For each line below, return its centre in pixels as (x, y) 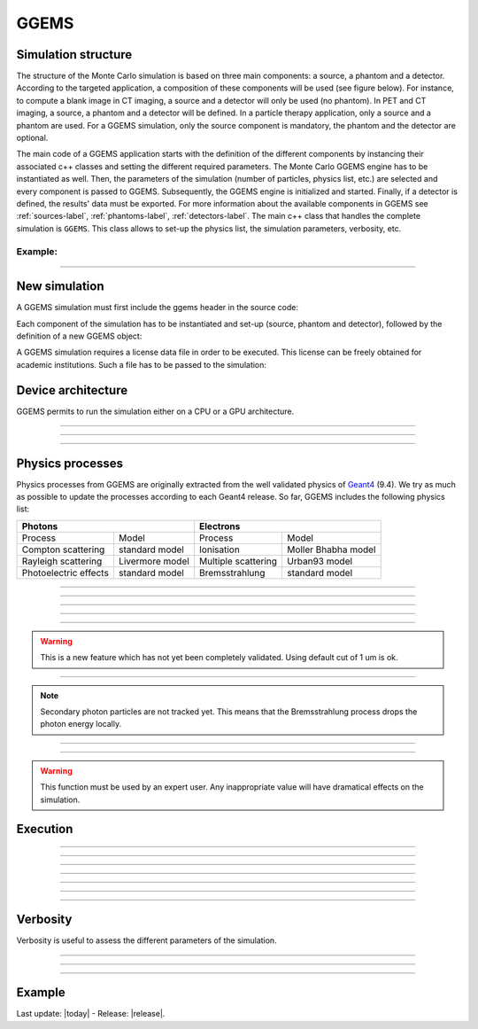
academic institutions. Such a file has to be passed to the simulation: (142, 364)
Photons (40, 526)
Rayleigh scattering (62, 561)
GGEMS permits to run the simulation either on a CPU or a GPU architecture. (155, 411)
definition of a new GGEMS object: (79, 336)
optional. (32, 138)
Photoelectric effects (66, 573)
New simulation (60, 287)
